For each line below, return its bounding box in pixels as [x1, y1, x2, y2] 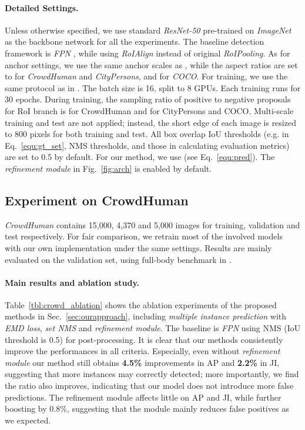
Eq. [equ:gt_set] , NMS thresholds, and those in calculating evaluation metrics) [5, 139, 290, 151]
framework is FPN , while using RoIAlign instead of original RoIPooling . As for [5, 46, 290, 59]
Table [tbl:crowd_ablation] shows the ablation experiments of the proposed [5, 298, 277, 311]
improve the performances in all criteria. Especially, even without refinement [5, 345, 280, 357]
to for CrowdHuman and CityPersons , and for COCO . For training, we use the [5, 70, 288, 82]
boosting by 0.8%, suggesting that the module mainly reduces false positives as [5, 402, 289, 415]
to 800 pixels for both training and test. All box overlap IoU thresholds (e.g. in [5, 128, 289, 140]
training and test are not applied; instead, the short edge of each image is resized [5, 116, 296, 128]
